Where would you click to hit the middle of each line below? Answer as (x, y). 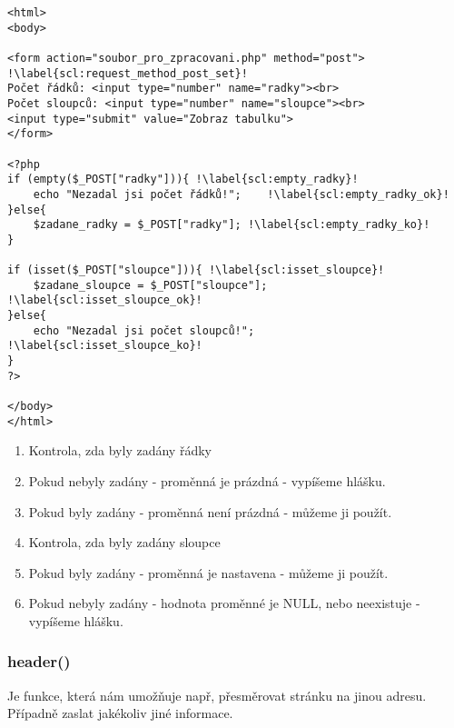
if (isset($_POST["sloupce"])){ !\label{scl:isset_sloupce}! (196, 270)
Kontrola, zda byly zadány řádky (120, 450)
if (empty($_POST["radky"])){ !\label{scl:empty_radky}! (183, 180)
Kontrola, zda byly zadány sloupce (124, 542)
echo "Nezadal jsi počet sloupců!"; (144, 330)
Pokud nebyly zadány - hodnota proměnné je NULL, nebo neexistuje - (224, 603)
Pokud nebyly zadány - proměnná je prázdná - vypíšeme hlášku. (207, 480)
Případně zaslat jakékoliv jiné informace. (120, 713)
